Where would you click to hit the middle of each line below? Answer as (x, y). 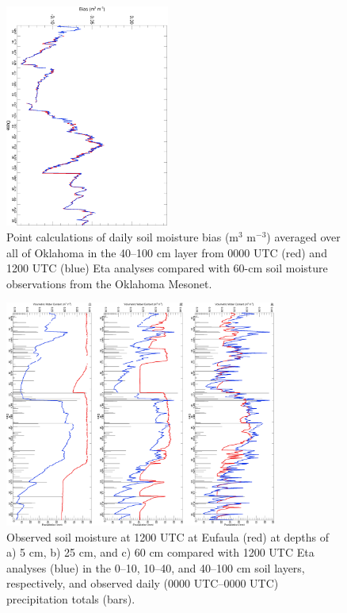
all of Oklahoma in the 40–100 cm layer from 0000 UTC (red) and (167, 252)
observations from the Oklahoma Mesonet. (109, 283)
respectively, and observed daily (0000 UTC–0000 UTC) (143, 583)
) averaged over (303, 236)
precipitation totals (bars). (71, 598)
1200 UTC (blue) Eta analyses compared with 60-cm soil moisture (167, 268)
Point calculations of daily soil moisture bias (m (122, 236)
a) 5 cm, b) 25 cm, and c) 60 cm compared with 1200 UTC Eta (160, 552)
